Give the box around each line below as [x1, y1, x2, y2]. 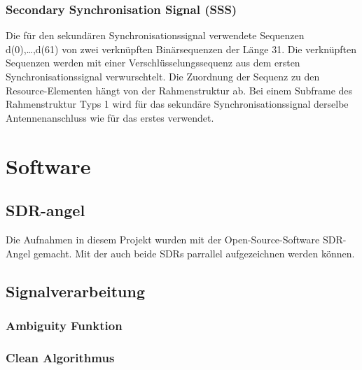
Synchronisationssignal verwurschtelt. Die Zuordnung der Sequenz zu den [6, 69, 320, 83]
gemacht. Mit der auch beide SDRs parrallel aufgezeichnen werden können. [34, 246, 355, 260]
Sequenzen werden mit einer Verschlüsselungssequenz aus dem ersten [6, 55, 300, 70]
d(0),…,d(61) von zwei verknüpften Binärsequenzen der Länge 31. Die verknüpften [6, 41, 357, 56]
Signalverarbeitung [6, 280, 145, 301]
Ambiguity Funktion [6, 316, 123, 334]
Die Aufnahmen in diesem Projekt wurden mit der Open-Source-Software [6, 232, 320, 246]
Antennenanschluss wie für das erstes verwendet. [6, 110, 214, 124]
